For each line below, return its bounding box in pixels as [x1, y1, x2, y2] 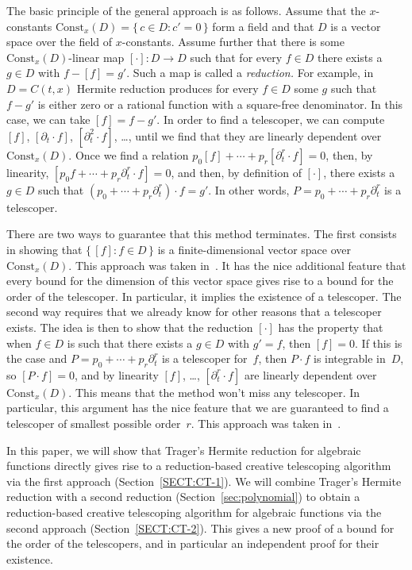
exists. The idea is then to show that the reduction [6, 318, 253, 335]
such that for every [190, 48, 283, 65]
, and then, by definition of [171, 164, 302, 180]
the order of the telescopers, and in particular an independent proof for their [6, 535, 379, 552]
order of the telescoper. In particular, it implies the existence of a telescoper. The [6, 287, 402, 304]
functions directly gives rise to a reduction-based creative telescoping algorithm [6, 457, 391, 474]
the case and [6, 350, 67, 367]
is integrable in [314, 350, 386, 367]
